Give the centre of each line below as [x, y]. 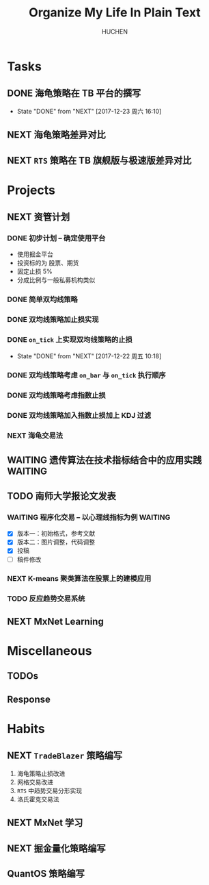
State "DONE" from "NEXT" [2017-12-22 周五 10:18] [89, 356]
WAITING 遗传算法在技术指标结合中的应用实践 [104, 460]
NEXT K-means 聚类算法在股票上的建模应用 [79, 579]
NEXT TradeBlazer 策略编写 [65, 756]
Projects [31, 190]
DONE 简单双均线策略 [43, 299]
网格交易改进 [35, 782]
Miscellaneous [50, 650]
